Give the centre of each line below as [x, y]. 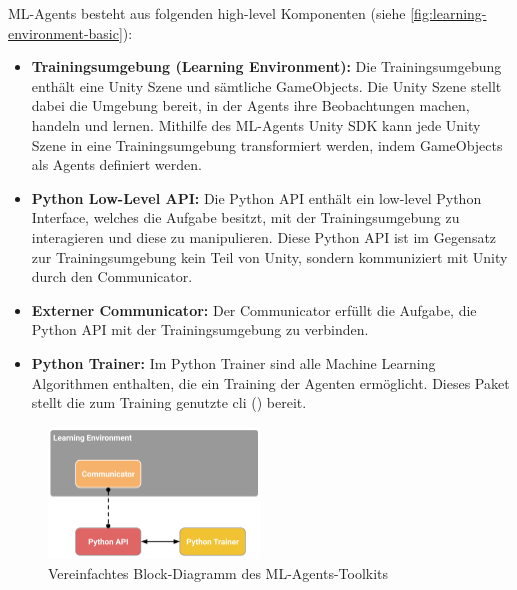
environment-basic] [65, 32]
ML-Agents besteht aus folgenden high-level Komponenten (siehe [207, 13]
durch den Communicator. [112, 276]
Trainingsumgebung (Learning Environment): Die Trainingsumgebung [266, 66]
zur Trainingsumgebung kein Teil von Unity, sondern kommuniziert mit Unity [269, 256]
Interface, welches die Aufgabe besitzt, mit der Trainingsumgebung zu [245, 217]
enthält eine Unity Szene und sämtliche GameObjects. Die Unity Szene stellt [266, 85]
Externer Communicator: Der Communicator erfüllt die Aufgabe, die [254, 309]
